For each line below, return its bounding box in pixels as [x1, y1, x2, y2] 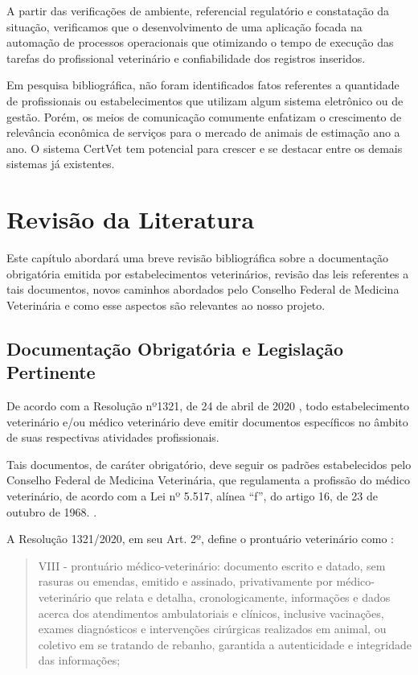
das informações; [38, 652, 121, 669]
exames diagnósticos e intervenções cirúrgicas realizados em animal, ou [38, 620, 387, 637]
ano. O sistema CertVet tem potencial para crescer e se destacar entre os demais [6, 139, 403, 156]
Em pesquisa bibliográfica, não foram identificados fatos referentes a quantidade [6, 76, 400, 93]
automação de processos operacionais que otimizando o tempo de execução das [6, 34, 394, 51]
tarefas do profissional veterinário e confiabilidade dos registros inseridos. [6, 49, 366, 66]
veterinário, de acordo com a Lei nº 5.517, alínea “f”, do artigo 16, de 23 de [6, 488, 378, 504]
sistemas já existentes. [6, 155, 115, 172]
